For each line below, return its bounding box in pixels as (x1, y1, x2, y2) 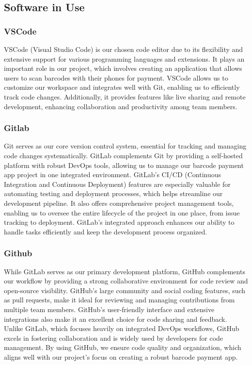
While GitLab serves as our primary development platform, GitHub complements (4, 266, 245, 276)
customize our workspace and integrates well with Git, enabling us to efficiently (4, 82, 240, 92)
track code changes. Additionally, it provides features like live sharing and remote (4, 91, 246, 101)
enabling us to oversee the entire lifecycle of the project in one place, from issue (4, 207, 240, 217)
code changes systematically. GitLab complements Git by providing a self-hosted (4, 150, 243, 160)
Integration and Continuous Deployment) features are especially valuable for (4, 179, 231, 189)
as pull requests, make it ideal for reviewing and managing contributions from (4, 295, 235, 305)
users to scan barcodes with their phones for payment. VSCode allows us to (4, 72, 228, 83)
